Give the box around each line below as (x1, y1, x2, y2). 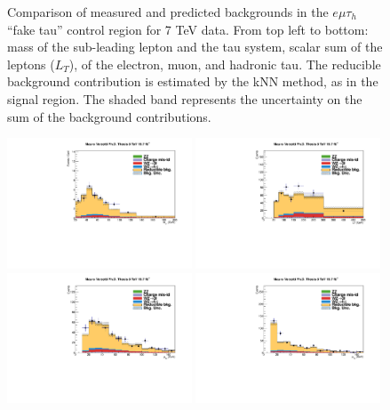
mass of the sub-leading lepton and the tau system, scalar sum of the (7, 37, 383, 56)
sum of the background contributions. (7, 107, 211, 125)
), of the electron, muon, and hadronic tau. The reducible (68, 54, 381, 73)
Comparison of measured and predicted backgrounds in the (7, 3, 329, 20)
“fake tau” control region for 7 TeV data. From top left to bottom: (7, 20, 369, 38)
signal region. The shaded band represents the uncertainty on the (7, 89, 362, 108)
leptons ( (7, 54, 55, 73)
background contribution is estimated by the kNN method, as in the (7, 72, 378, 91)
